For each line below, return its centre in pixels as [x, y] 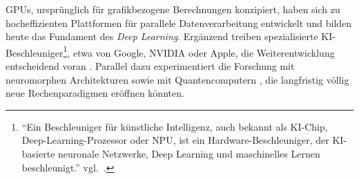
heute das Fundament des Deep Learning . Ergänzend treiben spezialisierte [162, 36]
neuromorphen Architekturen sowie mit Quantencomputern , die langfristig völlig [177, 79]
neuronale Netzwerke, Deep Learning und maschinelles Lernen [189, 153]
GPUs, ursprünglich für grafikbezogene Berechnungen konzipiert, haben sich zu [173, 9]
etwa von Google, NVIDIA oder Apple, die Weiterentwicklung [204, 52]
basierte [38, 153]
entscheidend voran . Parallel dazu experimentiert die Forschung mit [150, 66]
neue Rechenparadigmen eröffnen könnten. [95, 93]
